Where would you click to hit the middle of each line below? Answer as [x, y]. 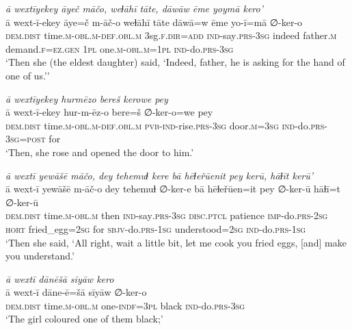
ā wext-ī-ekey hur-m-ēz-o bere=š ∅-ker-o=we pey [109, 112]
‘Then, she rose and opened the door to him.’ [100, 152]
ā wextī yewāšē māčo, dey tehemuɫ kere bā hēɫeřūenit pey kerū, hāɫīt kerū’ [160, 175]
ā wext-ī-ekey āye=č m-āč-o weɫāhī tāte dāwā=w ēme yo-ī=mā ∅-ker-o [154, 22]
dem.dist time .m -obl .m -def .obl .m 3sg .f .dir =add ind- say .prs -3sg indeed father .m [171, 35]
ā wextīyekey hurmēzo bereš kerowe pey [87, 98]
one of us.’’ [28, 75]
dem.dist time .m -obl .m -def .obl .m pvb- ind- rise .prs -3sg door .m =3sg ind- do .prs [165, 125]
